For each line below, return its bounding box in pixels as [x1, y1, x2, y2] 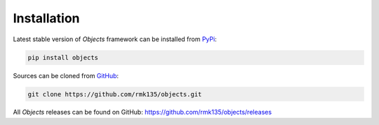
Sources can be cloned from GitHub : [13, 71, 119, 80]
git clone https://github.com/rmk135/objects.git [27, 90, 202, 98]
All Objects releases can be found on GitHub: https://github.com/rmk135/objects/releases [13, 108, 272, 117]
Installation [13, 10, 80, 26]
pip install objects [27, 53, 98, 61]
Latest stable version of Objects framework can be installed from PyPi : [13, 35, 217, 43]
